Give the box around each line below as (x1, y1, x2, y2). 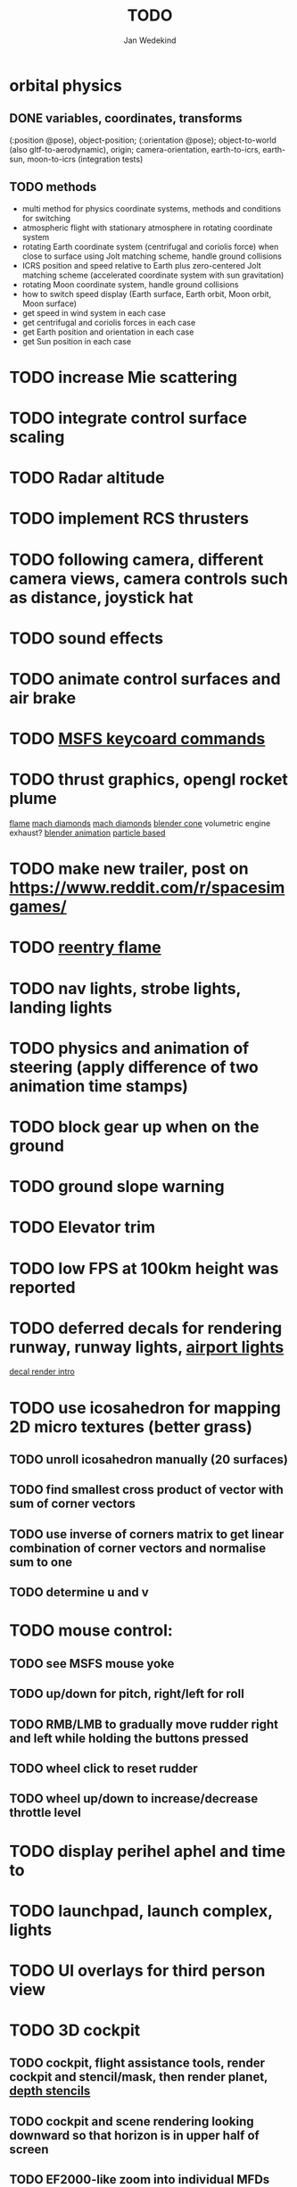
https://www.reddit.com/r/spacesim (9, 878, 285, 898)
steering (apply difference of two (9, 1056, 259, 1077)
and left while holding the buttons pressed (9, 1730, 249, 1745)
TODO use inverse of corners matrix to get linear (9, 1527, 285, 1542)
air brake (9, 688, 77, 708)
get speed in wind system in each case (21, 307, 167, 318)
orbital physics (9, 75, 123, 95)
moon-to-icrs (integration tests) (26, 153, 144, 164)
